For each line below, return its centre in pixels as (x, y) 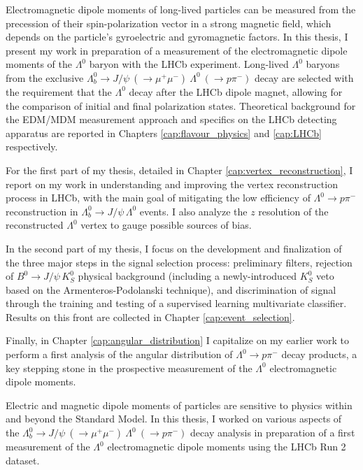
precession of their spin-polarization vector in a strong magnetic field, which (169, 23)
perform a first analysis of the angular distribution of (119, 354)
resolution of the (293, 211)
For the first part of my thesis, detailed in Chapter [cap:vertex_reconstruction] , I (179, 170)
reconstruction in (42, 211)
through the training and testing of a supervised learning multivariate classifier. (176, 303)
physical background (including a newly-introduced (187, 276)
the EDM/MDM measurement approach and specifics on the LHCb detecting (171, 119)
